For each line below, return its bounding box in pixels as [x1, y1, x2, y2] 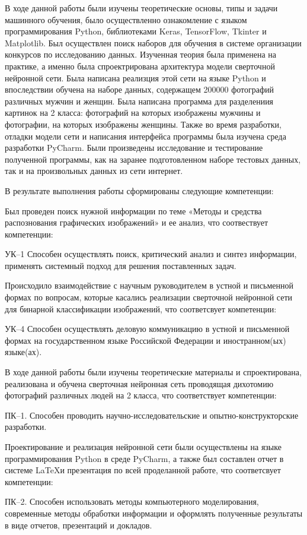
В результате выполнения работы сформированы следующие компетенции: [5, 184, 274, 197]
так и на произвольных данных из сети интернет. [5, 164, 183, 177]
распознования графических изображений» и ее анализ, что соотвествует [5, 216, 268, 229]
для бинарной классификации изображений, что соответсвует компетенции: [5, 302, 277, 315]
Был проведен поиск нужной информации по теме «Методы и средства [5, 204, 262, 217]
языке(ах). [5, 346, 42, 358]
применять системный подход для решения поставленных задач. [5, 259, 236, 271]
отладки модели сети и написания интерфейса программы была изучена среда [5, 129, 286, 142]
